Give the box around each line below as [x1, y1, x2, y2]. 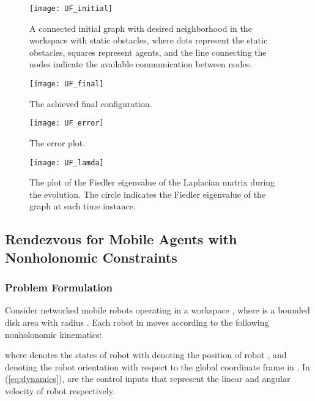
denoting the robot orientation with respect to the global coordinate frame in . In [5, 360, 310, 373]
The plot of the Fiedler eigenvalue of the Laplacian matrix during [29, 176, 275, 189]
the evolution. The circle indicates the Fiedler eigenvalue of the [29, 187, 266, 200]
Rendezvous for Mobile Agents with [5, 230, 237, 249]
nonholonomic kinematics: [5, 328, 102, 340]
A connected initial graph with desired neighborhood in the [29, 21, 252, 34]
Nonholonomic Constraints [5, 247, 177, 266]
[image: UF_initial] [29, 4, 113, 13]
